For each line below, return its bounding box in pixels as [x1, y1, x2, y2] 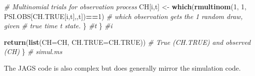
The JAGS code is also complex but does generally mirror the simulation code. [4, 62, 241, 73]
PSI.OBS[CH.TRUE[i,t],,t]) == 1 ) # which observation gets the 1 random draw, [4, 11, 243, 21]
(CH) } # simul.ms [4, 46, 62, 57]
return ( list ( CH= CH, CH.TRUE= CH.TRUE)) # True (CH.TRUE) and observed [4, 37, 251, 47]
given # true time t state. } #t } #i [4, 20, 113, 31]
